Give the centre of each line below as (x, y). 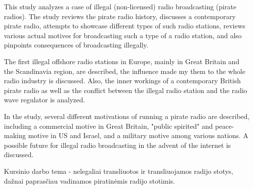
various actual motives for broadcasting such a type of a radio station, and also (123, 35)
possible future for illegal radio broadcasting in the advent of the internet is (117, 145)
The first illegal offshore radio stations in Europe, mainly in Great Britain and (122, 61)
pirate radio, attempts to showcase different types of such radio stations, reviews (125, 26)
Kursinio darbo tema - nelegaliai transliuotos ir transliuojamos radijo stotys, (119, 171)
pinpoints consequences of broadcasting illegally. (76, 45)
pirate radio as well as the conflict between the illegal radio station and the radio (126, 90)
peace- (225, 126)
